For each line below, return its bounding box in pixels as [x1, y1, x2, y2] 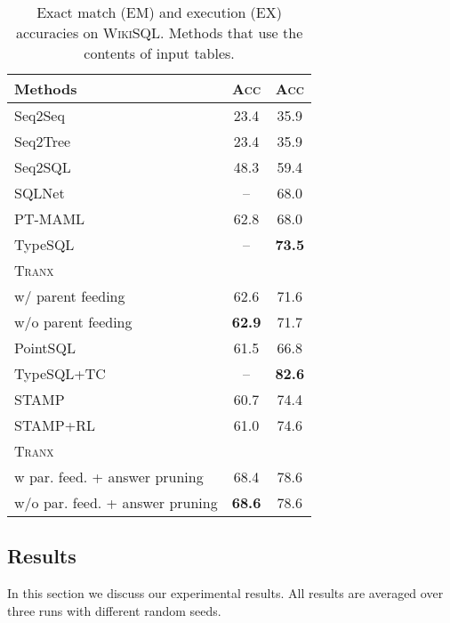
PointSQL [14, 337, 76, 358]
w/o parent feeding [14, 311, 133, 332]
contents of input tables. [84, 43, 235, 63]
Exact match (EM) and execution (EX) [36, 2, 282, 22]
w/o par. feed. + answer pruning [14, 492, 218, 513]
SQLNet [14, 182, 65, 203]
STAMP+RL [14, 415, 95, 435]
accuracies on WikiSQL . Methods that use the [15, 22, 303, 43]
